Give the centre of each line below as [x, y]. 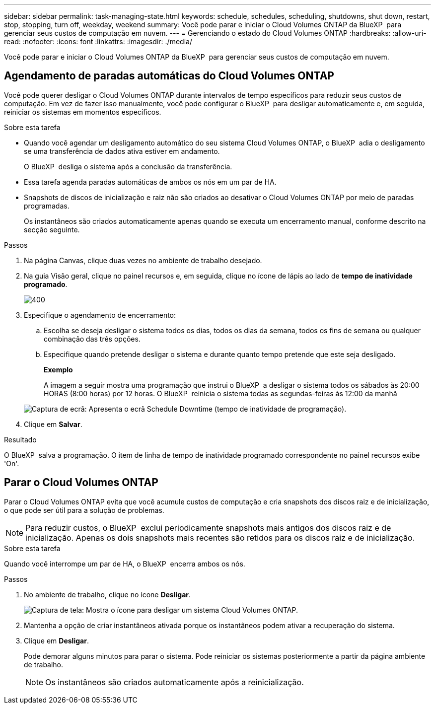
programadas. [47, 206]
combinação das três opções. [92, 339]
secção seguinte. [52, 229]
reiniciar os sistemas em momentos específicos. [83, 112]
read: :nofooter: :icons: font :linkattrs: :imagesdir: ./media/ [98, 41]
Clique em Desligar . [56, 640]
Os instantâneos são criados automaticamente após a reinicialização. [175, 682]
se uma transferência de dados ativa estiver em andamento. [122, 151]
